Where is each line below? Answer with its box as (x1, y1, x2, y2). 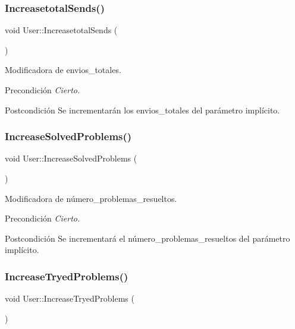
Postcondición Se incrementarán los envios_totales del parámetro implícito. (5, 103, 280, 116)
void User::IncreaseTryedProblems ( (5, 292, 134, 305)
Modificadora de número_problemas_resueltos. (5, 192, 177, 204)
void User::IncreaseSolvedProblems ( (5, 152, 137, 164)
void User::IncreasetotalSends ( (5, 24, 118, 36)
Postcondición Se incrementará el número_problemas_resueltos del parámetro (5, 232, 290, 244)
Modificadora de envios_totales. (5, 64, 121, 76)
